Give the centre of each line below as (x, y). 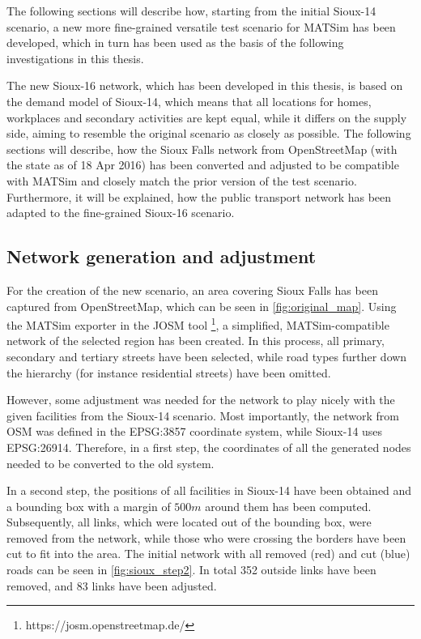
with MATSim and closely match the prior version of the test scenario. (182, 180)
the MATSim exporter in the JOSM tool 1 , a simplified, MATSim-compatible (198, 324)
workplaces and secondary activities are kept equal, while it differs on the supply (207, 117)
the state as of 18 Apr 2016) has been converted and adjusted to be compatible (203, 165)
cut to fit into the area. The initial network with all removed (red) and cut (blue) (208, 554)
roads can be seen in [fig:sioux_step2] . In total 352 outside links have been (191, 570)
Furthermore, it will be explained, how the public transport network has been (199, 196)
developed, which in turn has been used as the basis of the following (175, 43)
